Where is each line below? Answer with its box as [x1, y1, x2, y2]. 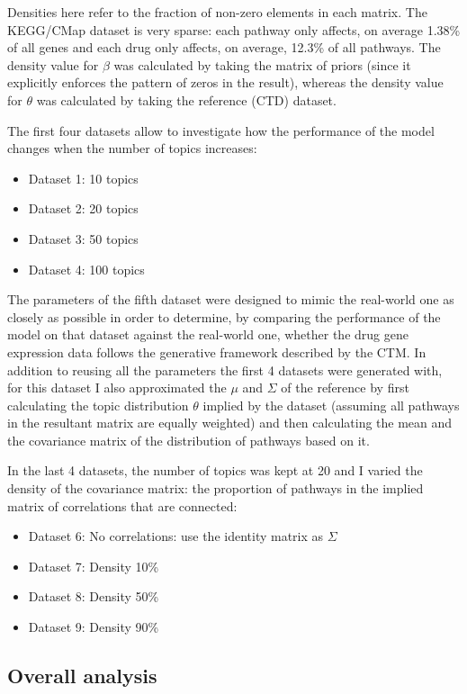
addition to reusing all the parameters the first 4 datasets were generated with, [7, 360, 443, 379]
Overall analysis [7, 662, 157, 689]
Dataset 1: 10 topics [28, 168, 139, 187]
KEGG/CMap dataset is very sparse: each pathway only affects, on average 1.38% [7, 20, 461, 39]
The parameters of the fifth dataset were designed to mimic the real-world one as [7, 290, 454, 309]
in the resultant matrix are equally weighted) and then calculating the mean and [7, 413, 453, 432]
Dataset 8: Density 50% [28, 587, 159, 606]
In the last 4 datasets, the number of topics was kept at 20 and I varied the [7, 461, 423, 480]
